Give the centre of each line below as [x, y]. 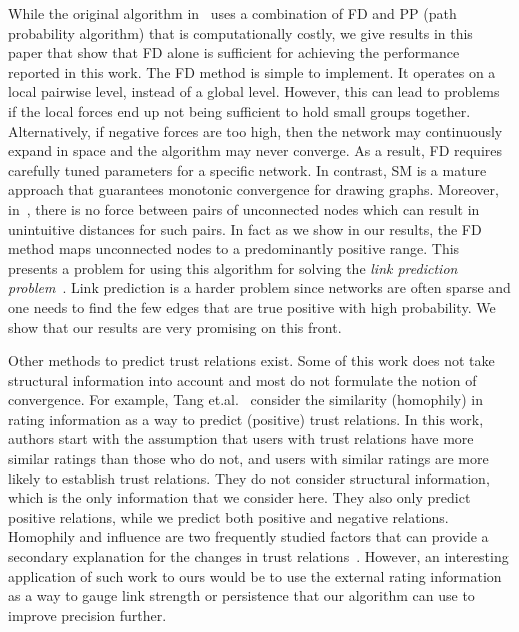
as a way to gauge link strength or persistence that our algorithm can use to [241, 595]
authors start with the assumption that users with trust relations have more [241, 438]
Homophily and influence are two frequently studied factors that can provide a [248, 536]
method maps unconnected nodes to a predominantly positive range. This [234, 248]
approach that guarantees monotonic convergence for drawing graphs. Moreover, [253, 189]
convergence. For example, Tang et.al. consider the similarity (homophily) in [245, 399]
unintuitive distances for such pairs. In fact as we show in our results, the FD [245, 228]
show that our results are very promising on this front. [175, 326]
